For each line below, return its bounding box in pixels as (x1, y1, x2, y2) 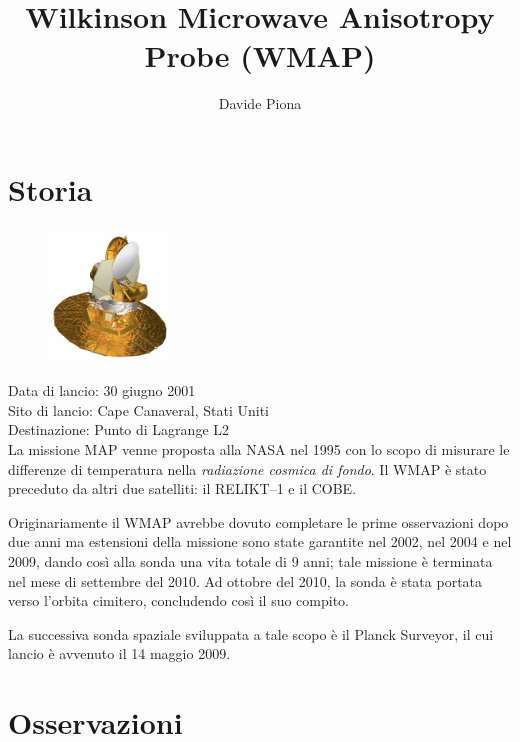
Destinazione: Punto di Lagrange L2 (8, 419, 230, 440)
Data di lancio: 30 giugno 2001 (8, 380, 196, 401)
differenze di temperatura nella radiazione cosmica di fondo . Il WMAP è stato (8, 458, 487, 479)
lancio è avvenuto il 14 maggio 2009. (8, 643, 231, 664)
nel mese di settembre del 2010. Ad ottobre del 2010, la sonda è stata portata (8, 570, 483, 591)
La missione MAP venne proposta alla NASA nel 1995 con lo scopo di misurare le (8, 438, 510, 459)
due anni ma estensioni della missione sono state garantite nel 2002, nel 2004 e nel (8, 531, 512, 552)
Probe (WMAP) (144, 35, 376, 76)
